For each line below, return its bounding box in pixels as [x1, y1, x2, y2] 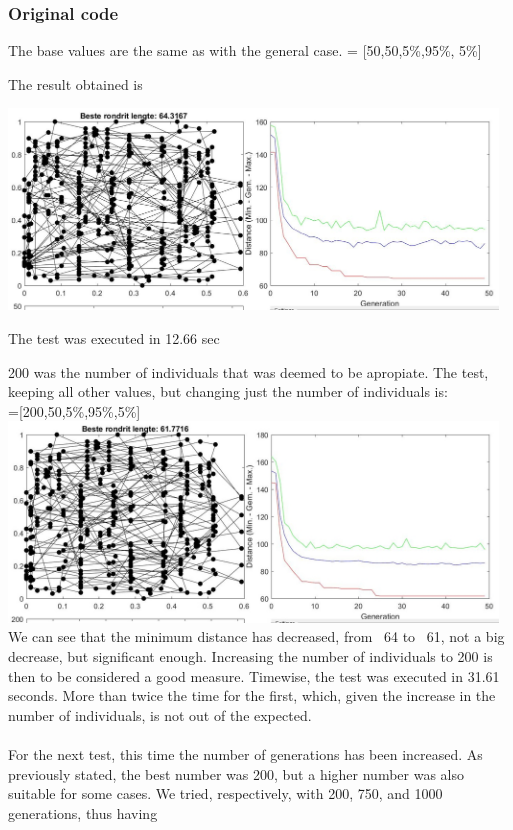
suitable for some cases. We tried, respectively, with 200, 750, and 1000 [8, 783, 443, 804]
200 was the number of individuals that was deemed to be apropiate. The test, [8, 361, 489, 382]
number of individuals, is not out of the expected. [8, 704, 312, 725]
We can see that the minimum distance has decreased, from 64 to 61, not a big [8, 626, 505, 647]
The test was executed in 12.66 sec [8, 328, 220, 348]
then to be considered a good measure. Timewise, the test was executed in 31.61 [8, 665, 500, 686]
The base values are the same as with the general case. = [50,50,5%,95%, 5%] [8, 40, 482, 61]
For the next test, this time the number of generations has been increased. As [8, 744, 483, 765]
